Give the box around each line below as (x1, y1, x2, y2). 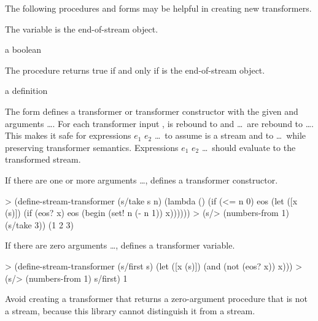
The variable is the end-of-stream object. (5, 22, 158, 35)
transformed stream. (5, 153, 81, 166)
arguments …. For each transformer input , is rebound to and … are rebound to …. (5, 117, 314, 130)
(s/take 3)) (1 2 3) (5, 218, 74, 231)
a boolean (5, 43, 42, 56)
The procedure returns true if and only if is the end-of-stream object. (5, 63, 265, 76)
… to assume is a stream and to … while (154, 129, 306, 142)
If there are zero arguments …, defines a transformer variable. (5, 239, 235, 252)
